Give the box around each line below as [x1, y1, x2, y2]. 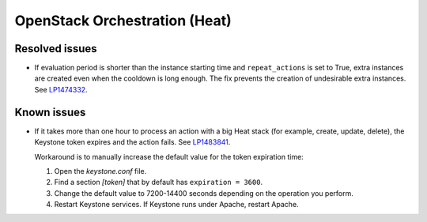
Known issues [14, 105, 86, 119]
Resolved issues [14, 42, 98, 55]
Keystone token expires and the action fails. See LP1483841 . [34, 137, 231, 147]
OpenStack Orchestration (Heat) [14, 12, 232, 29]
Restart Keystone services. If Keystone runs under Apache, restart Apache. [54, 200, 300, 209]
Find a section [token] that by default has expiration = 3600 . [54, 178, 263, 187]
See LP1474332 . [34, 85, 88, 94]
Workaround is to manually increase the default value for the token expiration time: [34, 152, 304, 161]
